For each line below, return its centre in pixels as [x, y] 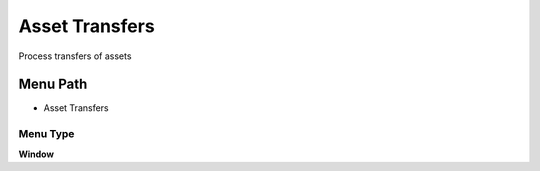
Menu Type [46, 134]
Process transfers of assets [75, 56]
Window [36, 154]
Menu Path [53, 84]
